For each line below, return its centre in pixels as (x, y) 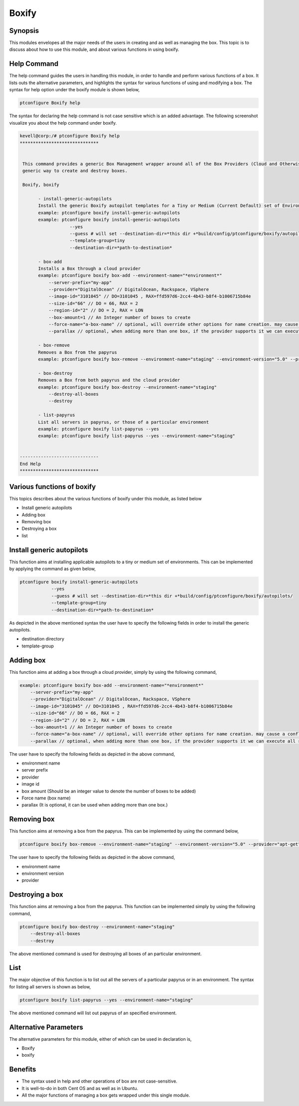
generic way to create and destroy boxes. (75, 171)
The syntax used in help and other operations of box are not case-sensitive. (100, 1081)
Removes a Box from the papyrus (77, 352)
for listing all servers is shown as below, (50, 986)
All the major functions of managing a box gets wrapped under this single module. (106, 1095)
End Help (30, 464)
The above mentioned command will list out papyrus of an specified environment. (93, 1013)
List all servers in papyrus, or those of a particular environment (124, 422)
